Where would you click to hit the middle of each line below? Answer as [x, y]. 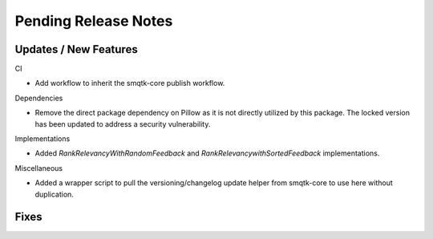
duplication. [54, 194]
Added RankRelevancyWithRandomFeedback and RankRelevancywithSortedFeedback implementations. [207, 153]
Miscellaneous [39, 168]
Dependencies [39, 98]
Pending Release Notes [94, 21]
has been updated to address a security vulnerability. [123, 124]
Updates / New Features [76, 49]
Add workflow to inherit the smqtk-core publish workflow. [130, 83]
